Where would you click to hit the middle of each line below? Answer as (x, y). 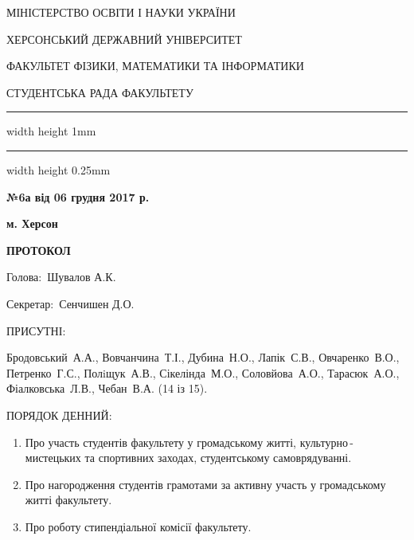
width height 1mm (51, 131)
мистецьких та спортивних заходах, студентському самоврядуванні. (188, 458)
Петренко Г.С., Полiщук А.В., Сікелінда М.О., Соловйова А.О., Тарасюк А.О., (203, 372)
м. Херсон (32, 223)
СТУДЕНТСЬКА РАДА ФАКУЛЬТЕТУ (100, 92)
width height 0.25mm (59, 169)
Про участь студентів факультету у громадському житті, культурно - (189, 442)
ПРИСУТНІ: (36, 330)
